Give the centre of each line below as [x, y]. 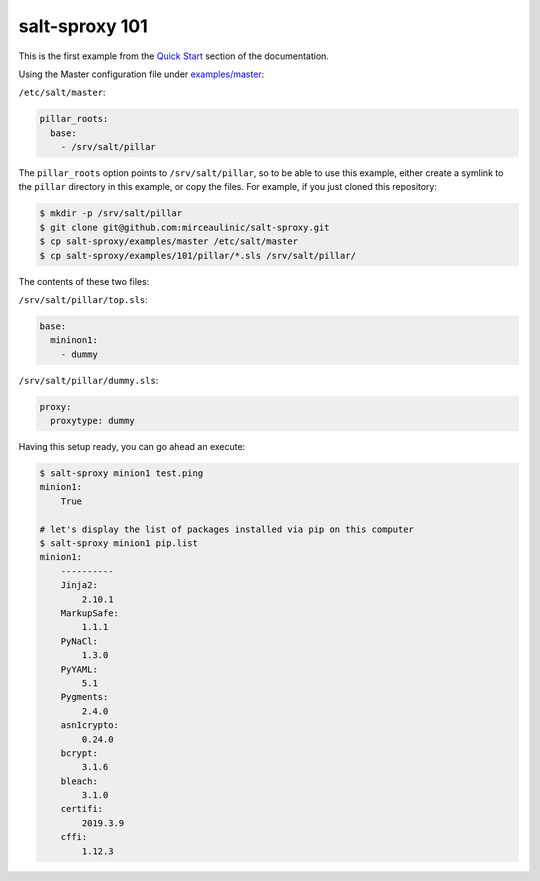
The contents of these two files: [84, 281]
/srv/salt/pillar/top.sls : [83, 299]
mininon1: [74, 340]
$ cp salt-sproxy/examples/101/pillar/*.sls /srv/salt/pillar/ [198, 255]
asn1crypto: [90, 725]
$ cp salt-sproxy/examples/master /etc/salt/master [169, 241]
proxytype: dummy [92, 421]
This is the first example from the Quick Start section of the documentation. [174, 56]
